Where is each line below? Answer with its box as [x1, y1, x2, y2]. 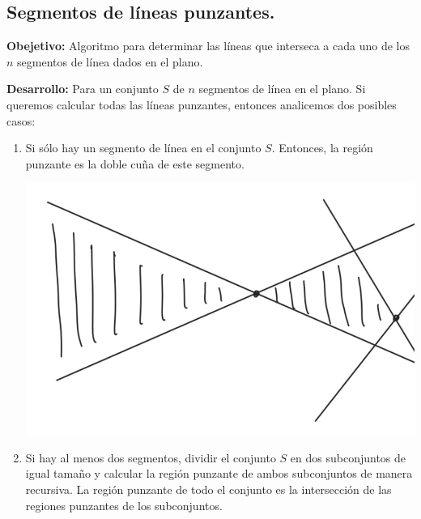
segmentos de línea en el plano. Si [198, 80, 366, 97]
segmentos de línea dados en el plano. [17, 53, 203, 70]
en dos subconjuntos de [290, 449, 406, 466]
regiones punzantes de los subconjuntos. [25, 496, 223, 513]
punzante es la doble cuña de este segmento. [25, 155, 245, 172]
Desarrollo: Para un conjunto [6, 80, 159, 97]
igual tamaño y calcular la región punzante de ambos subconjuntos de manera [25, 465, 413, 482]
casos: [6, 112, 36, 129]
